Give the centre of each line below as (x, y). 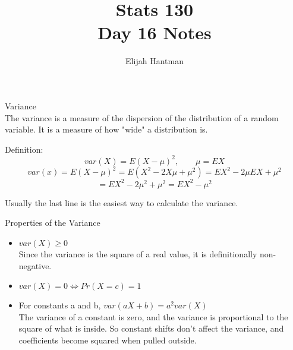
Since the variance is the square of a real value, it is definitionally (138, 253)
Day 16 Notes (155, 32)
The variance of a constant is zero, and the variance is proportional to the (153, 316)
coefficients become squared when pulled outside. (108, 340)
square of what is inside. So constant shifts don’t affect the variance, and (151, 328)
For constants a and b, (60, 305)
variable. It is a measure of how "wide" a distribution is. (106, 129)
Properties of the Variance (53, 223)
